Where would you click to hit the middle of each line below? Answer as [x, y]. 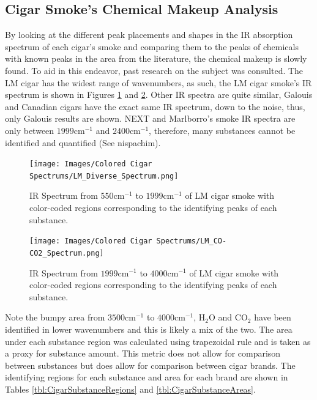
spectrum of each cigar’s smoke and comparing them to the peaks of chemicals [152, 46]
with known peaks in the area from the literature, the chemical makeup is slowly [156, 58]
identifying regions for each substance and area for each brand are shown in [147, 377]
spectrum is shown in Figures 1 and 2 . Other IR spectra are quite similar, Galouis [159, 94]
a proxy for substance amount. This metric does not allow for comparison [143, 353]
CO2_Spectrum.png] [67, 253]
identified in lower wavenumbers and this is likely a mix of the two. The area [149, 329]
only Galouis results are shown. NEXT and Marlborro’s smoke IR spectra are [150, 118]
